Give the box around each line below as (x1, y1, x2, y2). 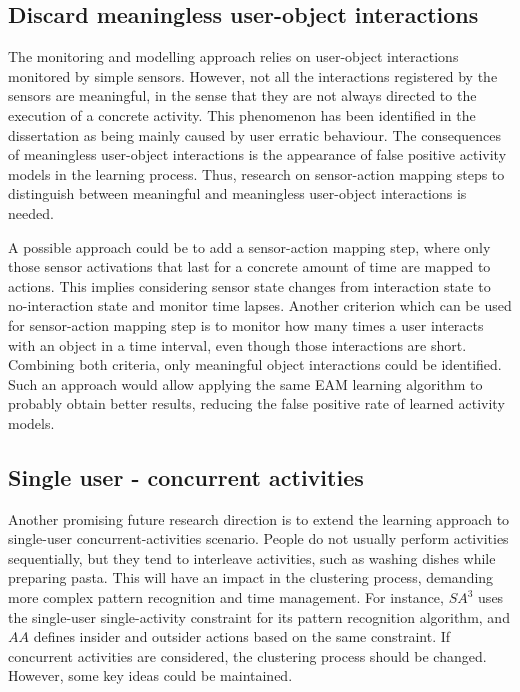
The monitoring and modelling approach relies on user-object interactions (8, 46, 459, 67)
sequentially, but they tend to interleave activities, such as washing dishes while (8, 547, 496, 568)
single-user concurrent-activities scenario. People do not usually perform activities (8, 528, 509, 549)
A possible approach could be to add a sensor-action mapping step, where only (8, 236, 491, 257)
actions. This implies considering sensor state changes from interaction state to (8, 275, 491, 296)
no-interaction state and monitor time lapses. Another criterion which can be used (8, 295, 512, 316)
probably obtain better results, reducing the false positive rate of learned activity (8, 393, 505, 414)
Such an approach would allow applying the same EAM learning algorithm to (8, 373, 483, 394)
